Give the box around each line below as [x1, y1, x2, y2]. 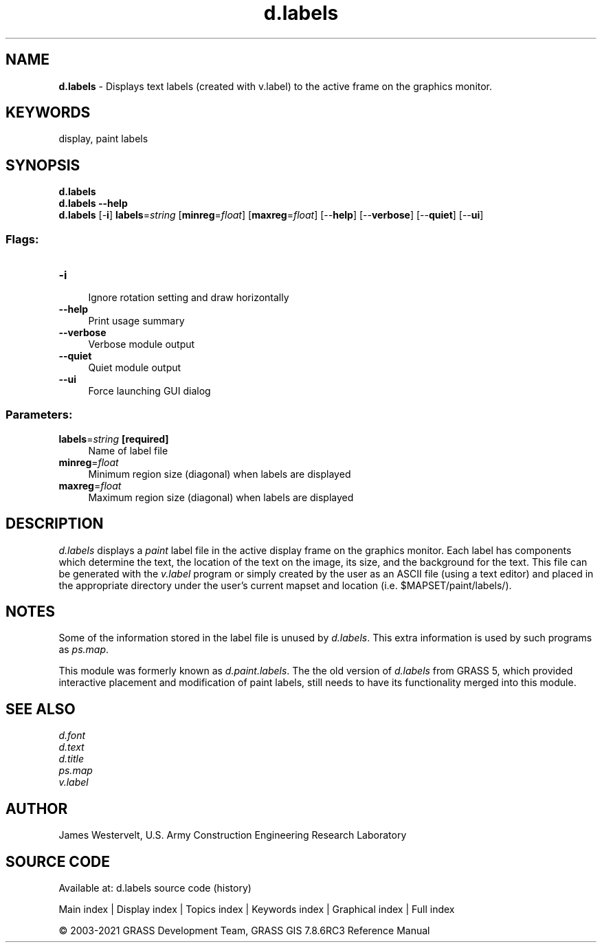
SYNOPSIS [5, 156, 80, 174]
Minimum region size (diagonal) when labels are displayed [88, 467, 351, 480]
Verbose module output [88, 338, 195, 351]
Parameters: [5, 408, 73, 422]
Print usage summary [88, 315, 185, 327]
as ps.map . [58, 643, 109, 656]
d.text [58, 741, 85, 753]
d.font [58, 729, 86, 742]
